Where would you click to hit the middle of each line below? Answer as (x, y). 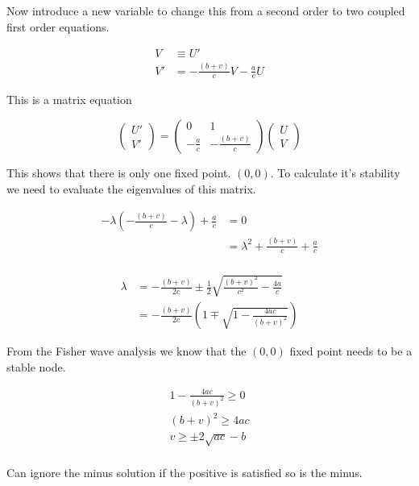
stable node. (36, 366)
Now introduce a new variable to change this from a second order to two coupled (206, 10)
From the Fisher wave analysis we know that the (127, 351)
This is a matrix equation (69, 100)
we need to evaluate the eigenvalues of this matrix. (131, 188)
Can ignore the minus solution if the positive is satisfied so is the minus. (185, 472)
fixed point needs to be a (351, 351)
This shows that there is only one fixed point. (119, 172)
